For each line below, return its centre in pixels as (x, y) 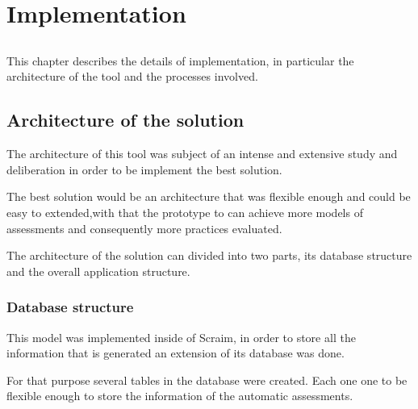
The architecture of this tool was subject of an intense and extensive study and (202, 154)
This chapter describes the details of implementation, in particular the (180, 60)
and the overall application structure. (98, 271)
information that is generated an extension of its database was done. (176, 353)
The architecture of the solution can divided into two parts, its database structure (209, 255)
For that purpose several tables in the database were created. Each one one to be (207, 380)
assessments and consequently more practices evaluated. (144, 228)
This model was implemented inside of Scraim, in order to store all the (181, 337)
